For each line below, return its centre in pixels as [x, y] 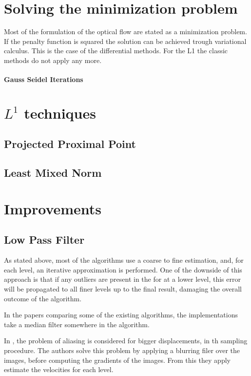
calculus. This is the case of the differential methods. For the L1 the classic [116, 51]
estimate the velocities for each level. [59, 369]
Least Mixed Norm [53, 173]
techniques [60, 113]
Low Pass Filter [44, 240]
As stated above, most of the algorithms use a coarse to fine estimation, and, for [124, 260]
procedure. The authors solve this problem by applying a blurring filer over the [122, 350]
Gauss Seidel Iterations [44, 79]
